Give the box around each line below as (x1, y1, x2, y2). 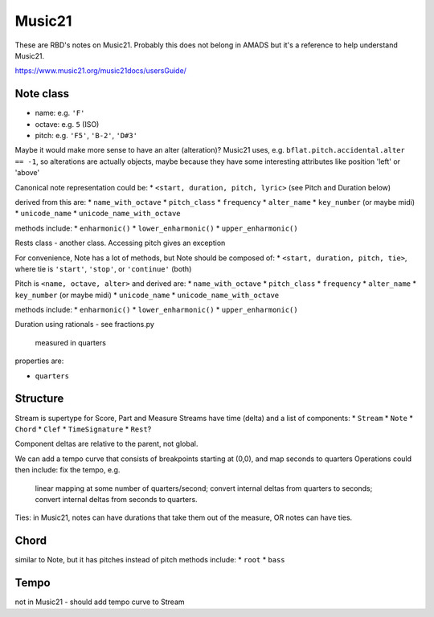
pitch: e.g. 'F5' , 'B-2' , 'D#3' (35, 131, 138, 141)
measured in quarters (35, 337, 106, 347)
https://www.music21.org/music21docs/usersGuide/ (14, 66, 186, 76)
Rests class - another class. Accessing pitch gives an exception (14, 238, 226, 248)
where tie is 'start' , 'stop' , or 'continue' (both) (14, 264, 192, 273)
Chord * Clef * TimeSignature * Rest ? (14, 424, 152, 434)
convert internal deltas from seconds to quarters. (35, 494, 198, 504)
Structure (14, 392, 64, 406)
